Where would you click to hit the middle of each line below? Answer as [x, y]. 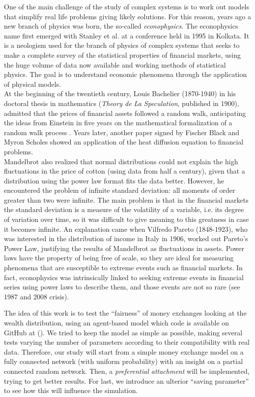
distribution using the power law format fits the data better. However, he [114, 180]
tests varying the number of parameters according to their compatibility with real [127, 342]
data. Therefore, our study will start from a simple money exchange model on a [124, 351]
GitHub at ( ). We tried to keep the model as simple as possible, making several [123, 332]
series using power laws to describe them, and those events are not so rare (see [122, 287]
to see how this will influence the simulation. [71, 390]
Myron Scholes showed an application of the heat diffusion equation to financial [124, 142]
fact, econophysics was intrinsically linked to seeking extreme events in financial [124, 277]
